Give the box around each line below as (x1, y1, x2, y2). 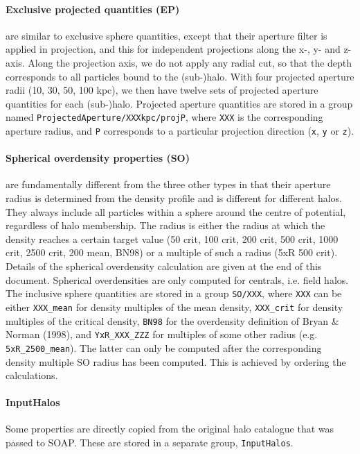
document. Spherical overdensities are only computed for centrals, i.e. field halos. (6, 272, 349, 287)
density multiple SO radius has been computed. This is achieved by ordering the (6, 354, 346, 369)
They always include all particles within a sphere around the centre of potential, (6, 204, 346, 219)
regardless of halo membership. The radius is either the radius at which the (6, 218, 325, 233)
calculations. (6, 368, 58, 382)
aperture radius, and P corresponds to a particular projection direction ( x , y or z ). (6, 124, 354, 138)
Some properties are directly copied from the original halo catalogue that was (6, 421, 334, 436)
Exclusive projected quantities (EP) (6, 1, 180, 16)
